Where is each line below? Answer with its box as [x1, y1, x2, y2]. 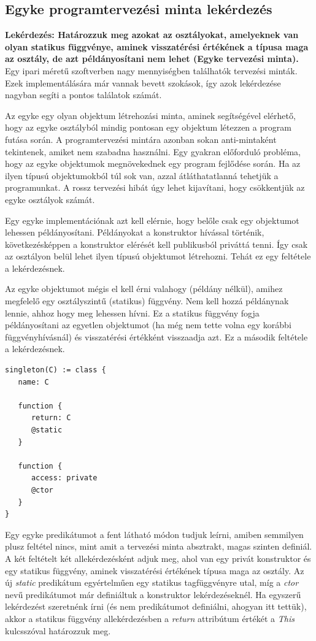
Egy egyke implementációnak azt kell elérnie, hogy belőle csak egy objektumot [5, 213, 299, 226]
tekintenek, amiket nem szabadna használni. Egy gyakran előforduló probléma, [5, 145, 301, 158]
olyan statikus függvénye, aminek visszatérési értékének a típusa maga [5, 40, 309, 53]
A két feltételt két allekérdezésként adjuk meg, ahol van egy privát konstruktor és [5, 551, 311, 564]
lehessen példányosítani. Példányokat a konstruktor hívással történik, [5, 226, 264, 239]
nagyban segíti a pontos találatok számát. [5, 88, 162, 101]
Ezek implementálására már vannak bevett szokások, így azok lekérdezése [5, 76, 281, 89]
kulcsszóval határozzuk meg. [5, 624, 111, 637]
